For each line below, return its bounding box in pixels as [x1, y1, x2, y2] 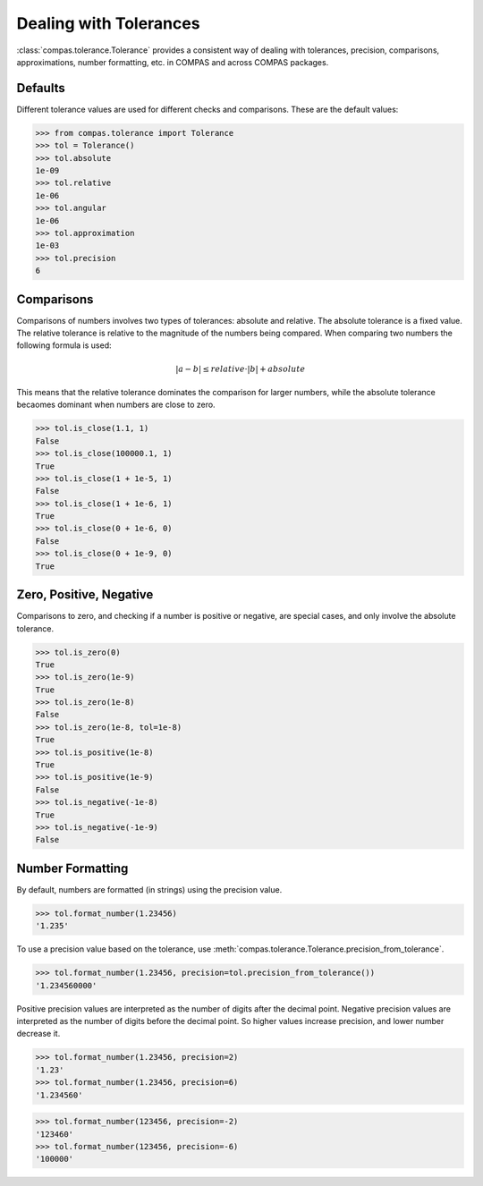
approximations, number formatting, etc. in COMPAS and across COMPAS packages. [16, 56, 329, 67]
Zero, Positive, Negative [16, 587, 154, 603]
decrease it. [16, 1029, 61, 1039]
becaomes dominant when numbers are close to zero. [16, 399, 216, 411]
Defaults [16, 80, 66, 96]
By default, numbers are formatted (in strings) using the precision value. [16, 884, 283, 894]
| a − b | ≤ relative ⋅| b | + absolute [175, 363, 306, 374]
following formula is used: [16, 340, 112, 351]
